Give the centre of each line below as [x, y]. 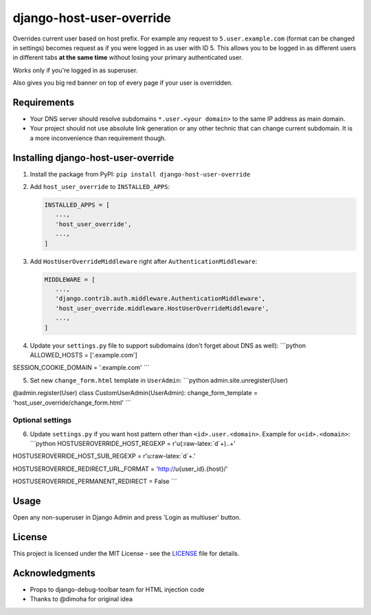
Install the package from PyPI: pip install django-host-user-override [140, 174]
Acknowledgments [54, 573]
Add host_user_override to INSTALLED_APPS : [100, 187]
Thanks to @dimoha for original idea [81, 599]
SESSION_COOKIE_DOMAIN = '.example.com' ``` [81, 368]
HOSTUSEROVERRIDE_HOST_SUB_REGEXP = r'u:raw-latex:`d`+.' [104, 456]
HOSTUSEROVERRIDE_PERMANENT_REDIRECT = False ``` [95, 482]
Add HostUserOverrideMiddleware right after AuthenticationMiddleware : [144, 261]
